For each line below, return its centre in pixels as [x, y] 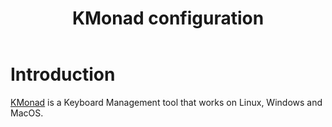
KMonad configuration [168, 18]
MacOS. [27, 113]
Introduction [63, 74]
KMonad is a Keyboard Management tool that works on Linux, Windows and [166, 102]
